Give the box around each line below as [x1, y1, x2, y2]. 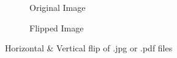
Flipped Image [29, 21, 84, 34]
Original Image [29, 1, 86, 13]
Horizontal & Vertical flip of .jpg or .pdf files [5, 42, 173, 54]
